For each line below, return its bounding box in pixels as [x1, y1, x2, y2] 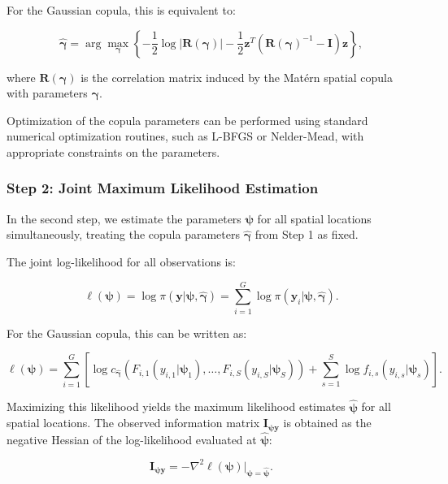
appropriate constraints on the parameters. [7, 143, 220, 160]
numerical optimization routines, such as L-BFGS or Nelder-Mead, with [7, 127, 364, 145]
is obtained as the [283, 414, 372, 431]
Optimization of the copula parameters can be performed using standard [7, 111, 368, 128]
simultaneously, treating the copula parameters [7, 226, 240, 243]
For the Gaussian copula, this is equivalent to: [7, 2, 236, 18]
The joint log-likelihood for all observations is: [7, 253, 236, 270]
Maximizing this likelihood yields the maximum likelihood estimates [7, 398, 346, 415]
